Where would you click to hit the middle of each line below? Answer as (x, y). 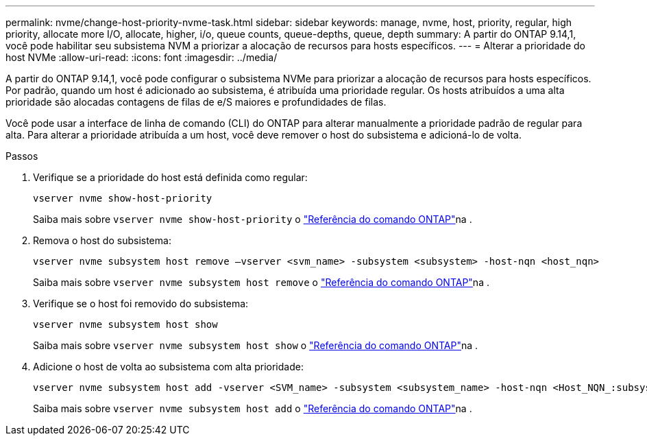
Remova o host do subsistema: (102, 240)
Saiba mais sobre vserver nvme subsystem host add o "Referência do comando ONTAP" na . (253, 408)
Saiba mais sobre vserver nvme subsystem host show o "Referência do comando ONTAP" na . (256, 345)
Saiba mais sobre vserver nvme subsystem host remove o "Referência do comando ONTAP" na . (261, 282)
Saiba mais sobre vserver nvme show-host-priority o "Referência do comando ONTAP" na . (253, 219)
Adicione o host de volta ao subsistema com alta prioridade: (168, 367)
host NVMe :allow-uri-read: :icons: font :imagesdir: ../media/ (142, 57)
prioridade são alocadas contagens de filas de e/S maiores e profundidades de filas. (196, 102)
